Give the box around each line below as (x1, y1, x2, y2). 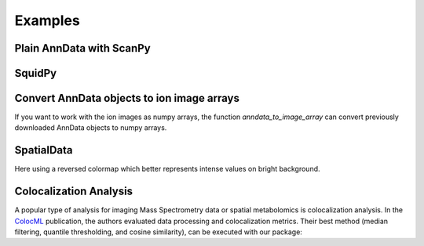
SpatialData (14, 143, 73, 157)
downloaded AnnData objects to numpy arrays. (14, 123, 167, 132)
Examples (14, 12, 80, 29)
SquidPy (14, 67, 57, 80)
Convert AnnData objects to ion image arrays (14, 92, 239, 105)
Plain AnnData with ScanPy (14, 42, 151, 55)
